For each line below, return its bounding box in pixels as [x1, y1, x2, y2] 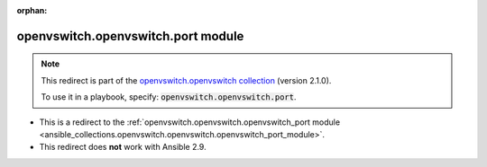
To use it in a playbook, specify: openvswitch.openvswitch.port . [41, 92, 297, 102]
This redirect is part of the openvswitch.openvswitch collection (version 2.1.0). [41, 75, 332, 85]
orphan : [16, 5, 48, 15]
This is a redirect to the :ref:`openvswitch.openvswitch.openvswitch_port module [39, 117, 341, 127]
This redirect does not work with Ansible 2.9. [39, 142, 207, 153]
